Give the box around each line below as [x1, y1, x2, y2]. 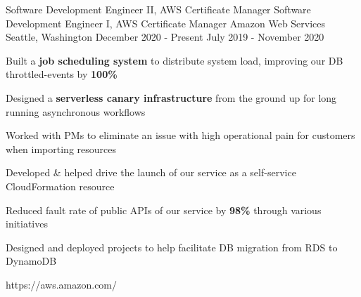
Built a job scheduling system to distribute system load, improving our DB [6, 53, 343, 67]
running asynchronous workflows [6, 104, 146, 119]
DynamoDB [6, 253, 57, 268]
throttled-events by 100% [6, 67, 118, 81]
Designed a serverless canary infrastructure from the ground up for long [6, 90, 337, 105]
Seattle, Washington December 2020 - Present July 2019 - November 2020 [6, 29, 324, 44]
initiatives [6, 216, 48, 231]
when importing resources [6, 141, 116, 156]
